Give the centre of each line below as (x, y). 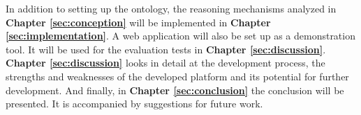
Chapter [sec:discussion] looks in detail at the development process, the (165, 63)
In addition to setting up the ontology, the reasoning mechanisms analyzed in (171, 8)
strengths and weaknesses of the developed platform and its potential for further (177, 76)
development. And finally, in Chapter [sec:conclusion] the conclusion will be (175, 90)
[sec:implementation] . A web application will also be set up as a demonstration (180, 36)
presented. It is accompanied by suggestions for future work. (134, 104)
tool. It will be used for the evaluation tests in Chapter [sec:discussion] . (166, 49)
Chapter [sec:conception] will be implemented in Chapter (138, 22)
